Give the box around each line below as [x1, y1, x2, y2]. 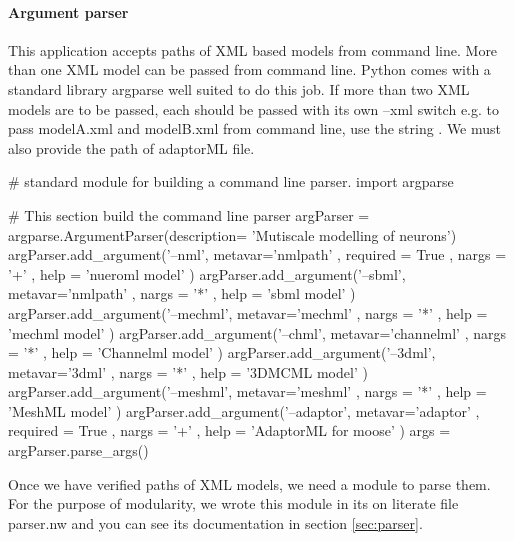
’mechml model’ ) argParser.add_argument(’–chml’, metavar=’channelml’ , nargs [8, 322, 506, 343]
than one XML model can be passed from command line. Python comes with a [8, 59, 491, 80]
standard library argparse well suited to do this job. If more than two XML [8, 78, 470, 99]
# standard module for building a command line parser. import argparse [8, 171, 454, 192]
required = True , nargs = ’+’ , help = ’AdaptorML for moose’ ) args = [8, 420, 451, 441]
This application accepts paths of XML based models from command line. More [8, 39, 498, 60]
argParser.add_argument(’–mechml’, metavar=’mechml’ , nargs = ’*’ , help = [8, 302, 488, 323]
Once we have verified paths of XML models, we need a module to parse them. [8, 473, 491, 494]
